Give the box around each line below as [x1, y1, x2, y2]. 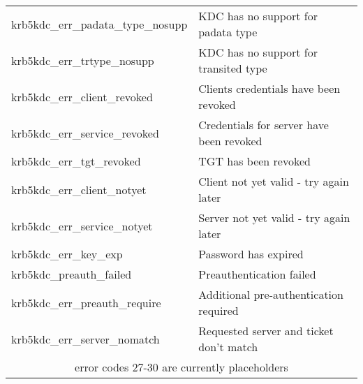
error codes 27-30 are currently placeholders [75, 359, 288, 375]
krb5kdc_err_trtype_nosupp [11, 52, 154, 68]
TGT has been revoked [198, 153, 311, 169]
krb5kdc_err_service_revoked [11, 124, 159, 141]
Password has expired [198, 246, 304, 262]
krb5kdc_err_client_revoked [11, 88, 153, 105]
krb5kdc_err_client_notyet [11, 181, 147, 198]
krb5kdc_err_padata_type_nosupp [11, 15, 188, 32]
